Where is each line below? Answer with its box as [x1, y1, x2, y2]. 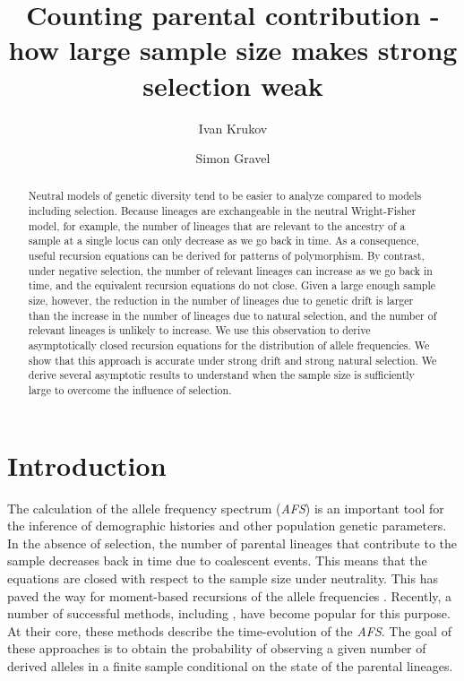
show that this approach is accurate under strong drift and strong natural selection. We [28, 352, 437, 367]
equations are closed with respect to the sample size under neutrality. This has [7, 568, 438, 587]
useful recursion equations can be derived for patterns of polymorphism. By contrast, [28, 248, 425, 263]
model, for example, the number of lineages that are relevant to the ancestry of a [28, 218, 406, 233]
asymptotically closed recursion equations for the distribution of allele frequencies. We [28, 338, 430, 353]
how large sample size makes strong [8, 31, 458, 68]
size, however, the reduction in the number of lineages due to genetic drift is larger [28, 293, 414, 308]
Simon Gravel [195, 149, 271, 168]
